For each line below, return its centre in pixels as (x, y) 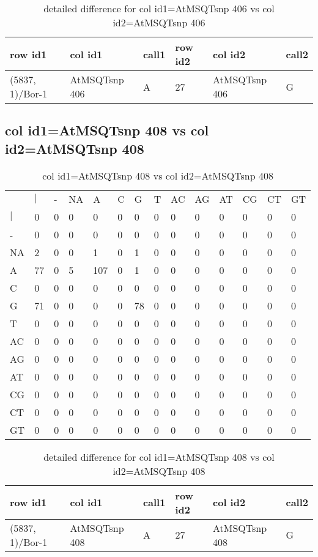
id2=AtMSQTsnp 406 (159, 22)
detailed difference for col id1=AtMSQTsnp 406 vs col (159, 8)
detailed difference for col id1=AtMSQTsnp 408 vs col (159, 457)
